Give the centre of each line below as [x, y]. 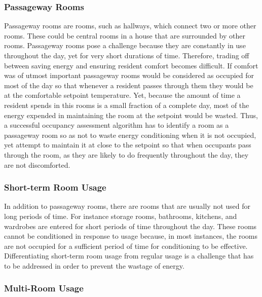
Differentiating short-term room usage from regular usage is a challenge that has [129, 256]
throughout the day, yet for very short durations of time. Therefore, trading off [127, 55]
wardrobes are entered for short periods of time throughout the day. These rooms [130, 226]
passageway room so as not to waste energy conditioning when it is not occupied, [130, 135]
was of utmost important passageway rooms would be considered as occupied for [129, 75]
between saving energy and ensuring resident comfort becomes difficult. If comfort [131, 65]
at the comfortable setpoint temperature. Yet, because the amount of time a [122, 95]
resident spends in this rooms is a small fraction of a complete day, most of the [127, 105]
